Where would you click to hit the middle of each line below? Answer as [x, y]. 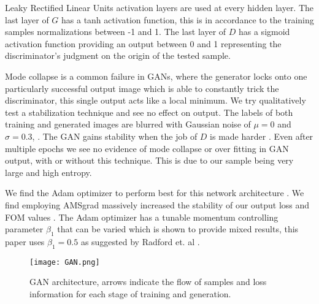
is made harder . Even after [262, 136]
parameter [24, 229]
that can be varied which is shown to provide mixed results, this [178, 229]
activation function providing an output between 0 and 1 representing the [143, 43]
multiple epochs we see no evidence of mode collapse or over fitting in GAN [147, 148]
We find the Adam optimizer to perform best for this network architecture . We [155, 193]
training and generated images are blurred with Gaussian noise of [128, 124]
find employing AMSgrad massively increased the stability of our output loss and [157, 204]
